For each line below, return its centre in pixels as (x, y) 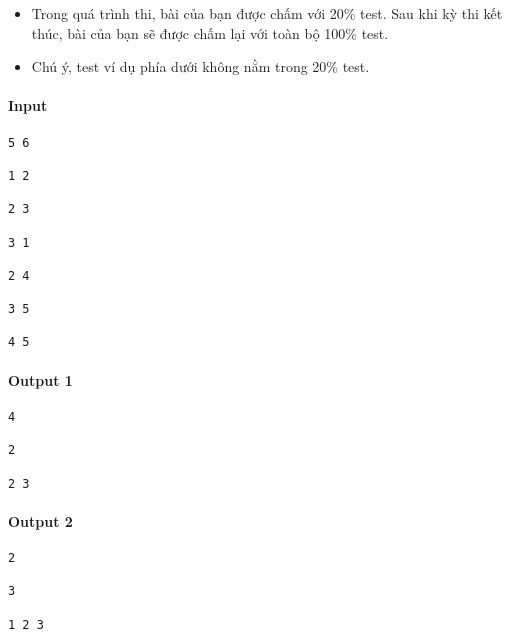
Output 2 (40, 520)
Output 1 (40, 379)
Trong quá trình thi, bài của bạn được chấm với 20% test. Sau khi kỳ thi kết (267, 13)
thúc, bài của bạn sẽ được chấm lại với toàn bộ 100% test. (210, 32)
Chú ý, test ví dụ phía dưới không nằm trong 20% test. (200, 66)
